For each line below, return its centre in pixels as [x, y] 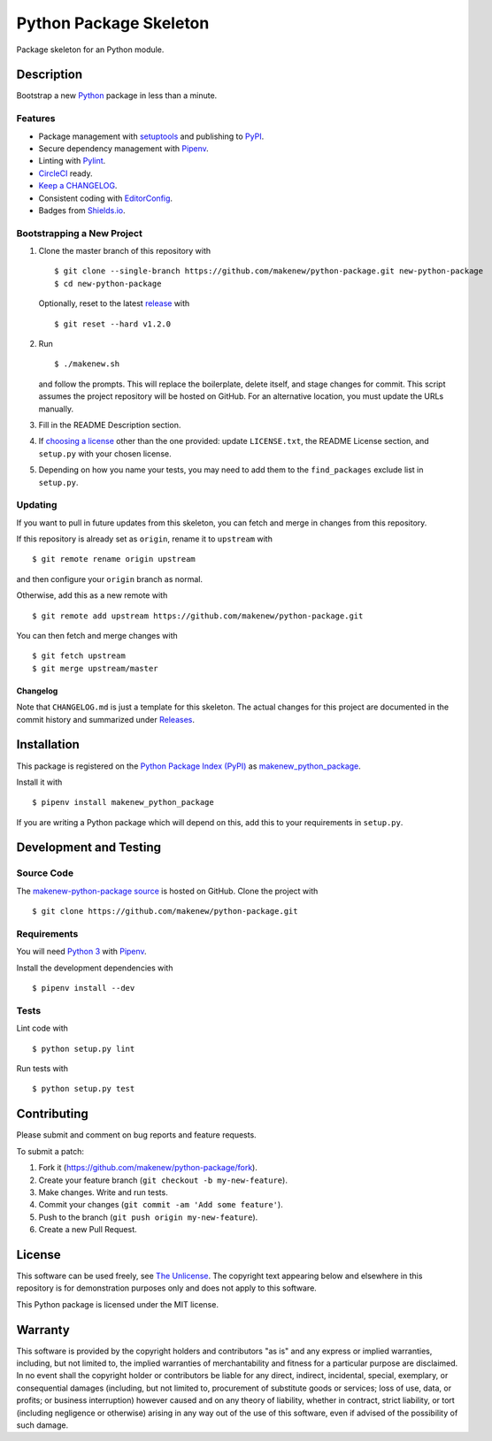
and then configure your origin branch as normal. [110, 579]
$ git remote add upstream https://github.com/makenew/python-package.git [198, 616]
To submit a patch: [50, 1151]
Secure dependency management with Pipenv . [124, 148]
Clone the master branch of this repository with [125, 251]
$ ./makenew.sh [87, 364]
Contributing [52, 1114]
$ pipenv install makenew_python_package [123, 802]
